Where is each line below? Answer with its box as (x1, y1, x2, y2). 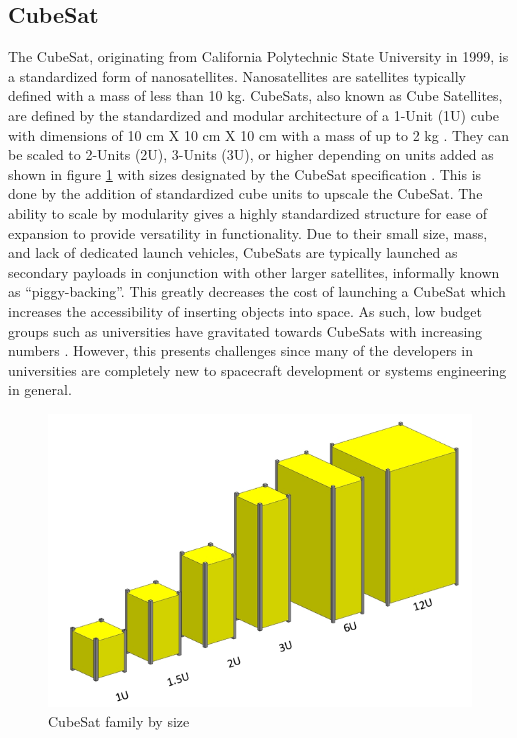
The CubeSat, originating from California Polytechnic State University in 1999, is (8, 46, 509, 67)
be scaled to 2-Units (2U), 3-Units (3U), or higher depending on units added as (8, 144, 494, 165)
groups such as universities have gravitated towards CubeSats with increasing (8, 320, 483, 341)
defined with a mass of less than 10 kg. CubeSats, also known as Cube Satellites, (8, 85, 503, 106)
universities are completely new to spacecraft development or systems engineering (8, 359, 507, 380)
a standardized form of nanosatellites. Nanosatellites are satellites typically (8, 65, 466, 86)
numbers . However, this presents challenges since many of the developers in (8, 340, 473, 361)
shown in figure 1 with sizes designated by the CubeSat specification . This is (8, 163, 482, 184)
